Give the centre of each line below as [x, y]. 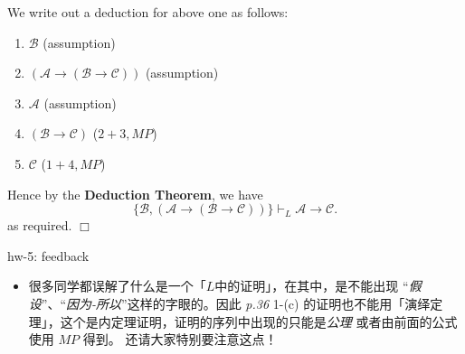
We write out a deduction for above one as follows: [148, 12]
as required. [40, 225]
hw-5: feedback [48, 255]
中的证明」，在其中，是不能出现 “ [312, 286]
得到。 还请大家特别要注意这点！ [180, 339]
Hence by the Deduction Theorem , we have [135, 194]
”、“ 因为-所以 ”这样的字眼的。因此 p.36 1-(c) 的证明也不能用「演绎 [236, 303]
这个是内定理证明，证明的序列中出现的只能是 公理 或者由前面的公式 [259, 321]
